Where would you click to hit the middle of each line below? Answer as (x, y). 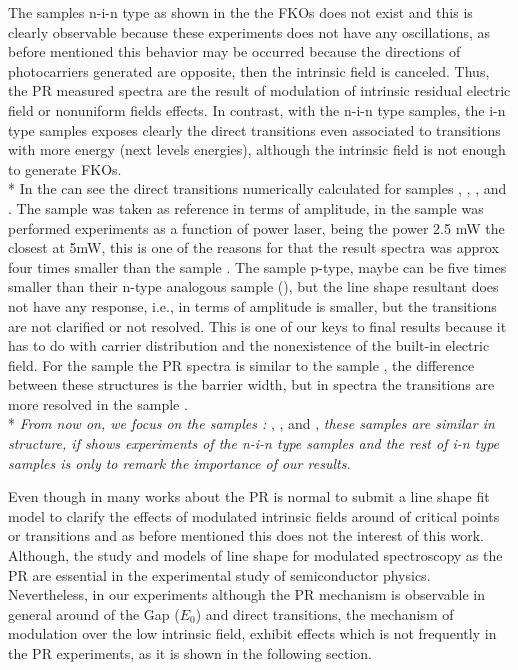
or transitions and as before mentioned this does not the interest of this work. (246, 535)
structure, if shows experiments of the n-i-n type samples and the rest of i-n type (254, 443)
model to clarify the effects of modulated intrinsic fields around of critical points (254, 515)
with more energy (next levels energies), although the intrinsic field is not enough (257, 149)
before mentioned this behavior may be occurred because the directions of (234, 51)
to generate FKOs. (65, 168)
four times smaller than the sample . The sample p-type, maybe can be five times (257, 266)
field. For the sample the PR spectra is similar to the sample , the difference (241, 364)
